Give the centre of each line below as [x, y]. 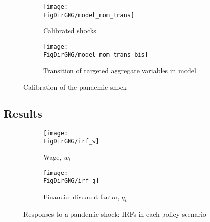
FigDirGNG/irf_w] [71, 141]
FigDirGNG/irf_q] [71, 181]
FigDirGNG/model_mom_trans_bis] [96, 55]
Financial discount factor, [82, 196]
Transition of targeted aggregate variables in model [120, 70]
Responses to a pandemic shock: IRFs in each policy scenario [115, 213]
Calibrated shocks [70, 31]
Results [23, 113]
